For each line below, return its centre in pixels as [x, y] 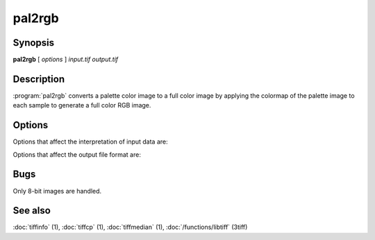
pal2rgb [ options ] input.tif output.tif [66, 60]
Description [39, 79]
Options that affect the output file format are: [77, 154]
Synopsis [34, 43]
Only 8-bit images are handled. [57, 191]
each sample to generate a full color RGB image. [82, 105]
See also [32, 211]
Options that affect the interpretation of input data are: [90, 142]
